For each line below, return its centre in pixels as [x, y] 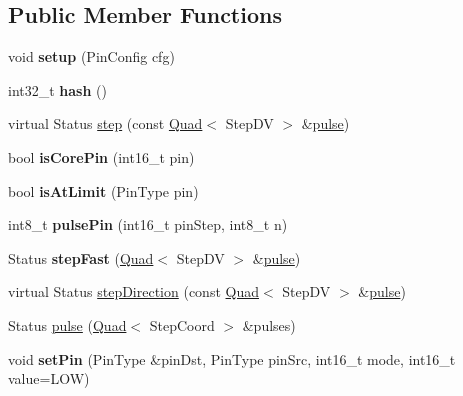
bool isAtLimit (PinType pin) [103, 190]
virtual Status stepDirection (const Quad [133, 291]
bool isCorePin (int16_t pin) [101, 156]
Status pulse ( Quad [67, 324]
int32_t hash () [57, 89]
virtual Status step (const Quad [105, 123]
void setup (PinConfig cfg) [91, 56]
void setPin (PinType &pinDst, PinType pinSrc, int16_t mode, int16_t [232, 358]
